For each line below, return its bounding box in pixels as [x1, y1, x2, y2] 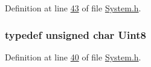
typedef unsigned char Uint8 [5, 27, 146, 42]
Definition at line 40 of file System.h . [5, 50, 141, 63]
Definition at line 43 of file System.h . [5, 2, 141, 14]
